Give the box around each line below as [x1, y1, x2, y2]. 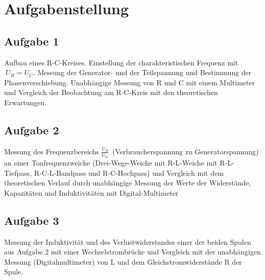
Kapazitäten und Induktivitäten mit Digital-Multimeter [4, 187, 179, 198]
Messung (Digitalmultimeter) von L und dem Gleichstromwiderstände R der [4, 256, 242, 267]
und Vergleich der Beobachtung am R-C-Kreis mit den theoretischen [4, 87, 218, 98]
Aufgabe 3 [4, 212, 59, 228]
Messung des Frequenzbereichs [4, 146, 99, 156]
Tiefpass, [4, 167, 32, 178]
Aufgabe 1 [4, 33, 59, 49]
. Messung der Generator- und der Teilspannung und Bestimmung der [33, 67, 252, 78]
